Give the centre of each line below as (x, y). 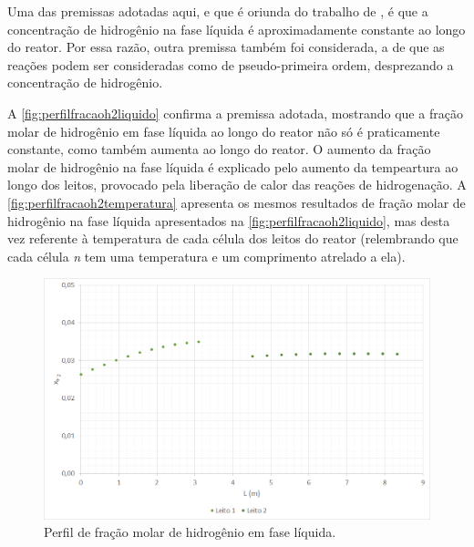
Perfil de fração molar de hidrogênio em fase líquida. (190, 532)
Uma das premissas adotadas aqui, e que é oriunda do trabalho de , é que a (218, 11)
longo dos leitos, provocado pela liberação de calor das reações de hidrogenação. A (237, 185)
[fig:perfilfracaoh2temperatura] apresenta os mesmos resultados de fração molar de (237, 202)
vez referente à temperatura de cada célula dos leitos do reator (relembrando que (233, 238)
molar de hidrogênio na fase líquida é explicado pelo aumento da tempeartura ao (233, 166)
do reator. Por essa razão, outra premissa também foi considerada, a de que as (226, 47)
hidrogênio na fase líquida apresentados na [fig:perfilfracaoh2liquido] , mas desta (229, 220)
